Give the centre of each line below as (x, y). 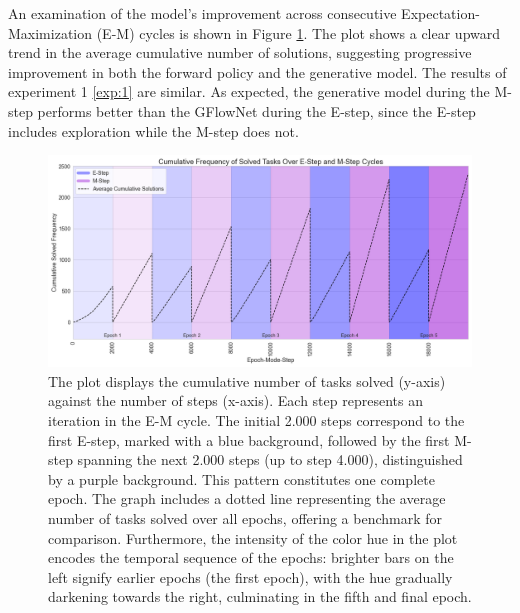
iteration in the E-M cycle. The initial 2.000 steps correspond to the (256, 419)
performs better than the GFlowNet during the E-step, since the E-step (256, 110)
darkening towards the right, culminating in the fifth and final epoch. (260, 596)
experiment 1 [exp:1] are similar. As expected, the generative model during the (249, 91)
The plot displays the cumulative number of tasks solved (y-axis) (247, 380)
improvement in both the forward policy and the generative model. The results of (257, 71)
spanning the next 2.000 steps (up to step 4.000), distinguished (270, 459)
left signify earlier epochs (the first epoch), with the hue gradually (250, 576)
